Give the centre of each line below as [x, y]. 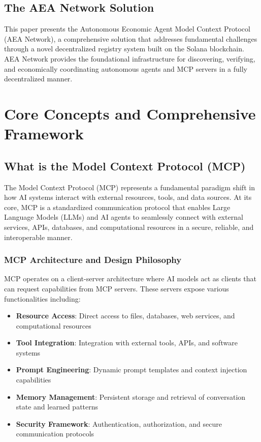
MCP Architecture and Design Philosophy [93, 260]
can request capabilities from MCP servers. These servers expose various [117, 288]
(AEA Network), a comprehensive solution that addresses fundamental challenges [131, 38]
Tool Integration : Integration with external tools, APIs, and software [127, 343]
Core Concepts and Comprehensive [130, 113]
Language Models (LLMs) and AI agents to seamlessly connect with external [124, 217]
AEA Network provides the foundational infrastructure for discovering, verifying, [130, 58]
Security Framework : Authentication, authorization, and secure [119, 423]
